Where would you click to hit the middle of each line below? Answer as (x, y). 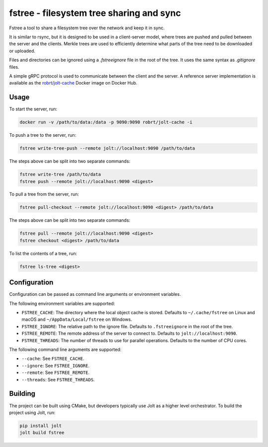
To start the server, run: (33, 109)
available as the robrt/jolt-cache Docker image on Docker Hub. (73, 83)
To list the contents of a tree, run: (43, 253)
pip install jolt (41, 426)
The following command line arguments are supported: (65, 350)
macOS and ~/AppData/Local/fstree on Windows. (77, 319)
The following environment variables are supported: (62, 303)
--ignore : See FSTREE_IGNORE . (56, 365)
